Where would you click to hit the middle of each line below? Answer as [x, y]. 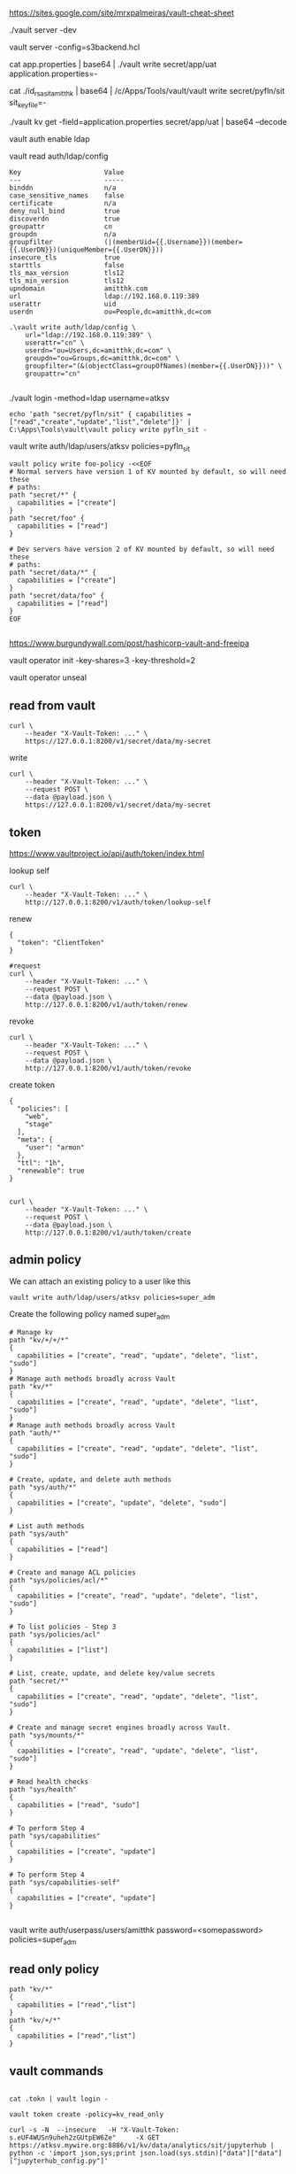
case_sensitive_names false [67, 195]
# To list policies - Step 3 [63, 1627]
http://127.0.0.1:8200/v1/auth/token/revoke [108, 1069]
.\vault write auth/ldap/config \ [73, 327]
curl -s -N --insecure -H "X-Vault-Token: [94, 2130]
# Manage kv [31, 1332]
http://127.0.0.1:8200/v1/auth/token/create [108, 1233]
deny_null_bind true [65, 211]
